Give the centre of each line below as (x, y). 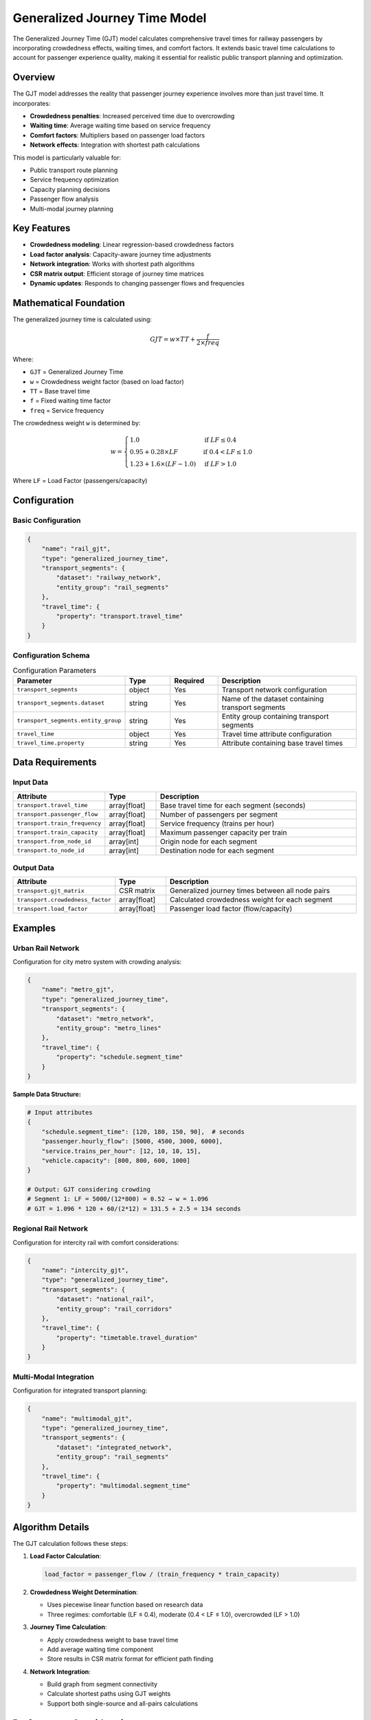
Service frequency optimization (75, 180)
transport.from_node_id (54, 842)
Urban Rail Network (46, 948)
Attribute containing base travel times (282, 743)
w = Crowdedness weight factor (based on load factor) (107, 381)
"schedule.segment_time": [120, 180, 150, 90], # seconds (143, 1131)
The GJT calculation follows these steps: (70, 1543)
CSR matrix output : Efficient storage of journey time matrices (117, 273)
